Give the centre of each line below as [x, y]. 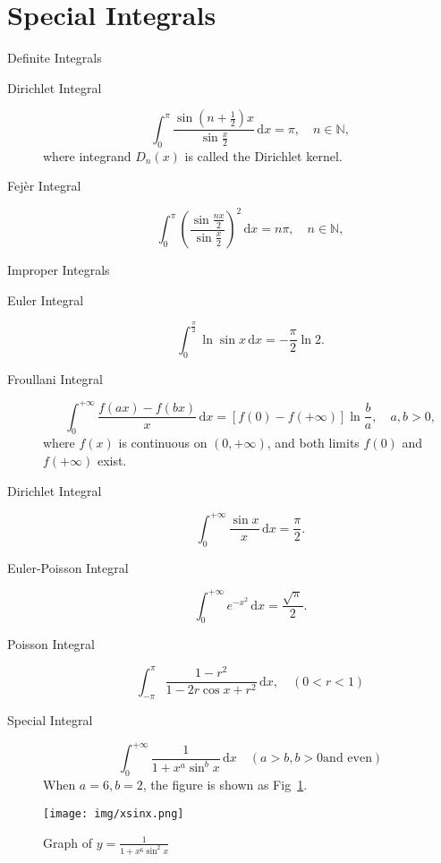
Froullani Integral [55, 378]
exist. [112, 461]
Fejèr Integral [44, 186]
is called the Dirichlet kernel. [263, 155]
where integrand [87, 155]
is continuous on [163, 443]
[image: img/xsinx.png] [114, 813]
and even [348, 759]
